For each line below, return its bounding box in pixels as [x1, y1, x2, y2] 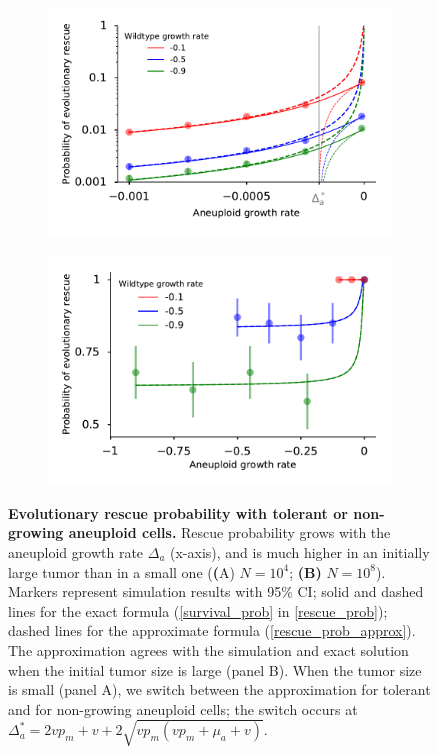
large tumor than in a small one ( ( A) [8, 561, 235, 582]
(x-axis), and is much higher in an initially [170, 542, 430, 563]
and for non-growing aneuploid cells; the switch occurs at [8, 698, 358, 719]
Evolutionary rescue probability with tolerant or [8, 502, 348, 523]
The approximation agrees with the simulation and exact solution [8, 640, 409, 660]
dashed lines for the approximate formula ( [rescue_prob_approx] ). [8, 620, 416, 641]
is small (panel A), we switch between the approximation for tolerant [8, 679, 431, 700]
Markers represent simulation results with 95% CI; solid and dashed [8, 581, 424, 602]
